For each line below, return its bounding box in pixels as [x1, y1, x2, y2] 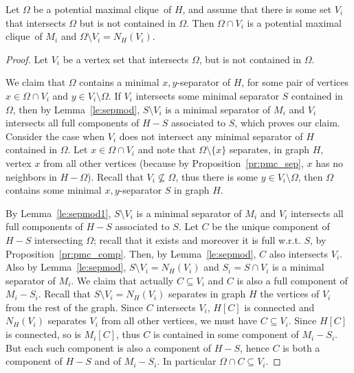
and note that [137, 142, 196, 157]
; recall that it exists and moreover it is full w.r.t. [93, 232, 301, 247]
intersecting [34, 232, 83, 247]
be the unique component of [212, 219, 330, 234]
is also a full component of [236, 273, 348, 287]
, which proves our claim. [234, 115, 340, 130]
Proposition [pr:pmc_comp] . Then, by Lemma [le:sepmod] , [5, 246, 256, 260]
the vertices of [260, 286, 320, 301]
